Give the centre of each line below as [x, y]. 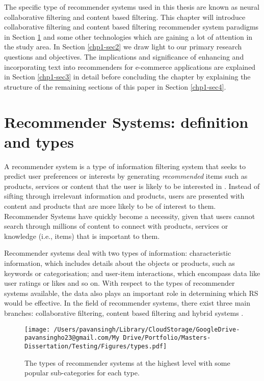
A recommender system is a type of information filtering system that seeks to [125, 166]
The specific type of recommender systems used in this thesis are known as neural [132, 7]
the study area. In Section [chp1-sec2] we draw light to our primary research [123, 47]
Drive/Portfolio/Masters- [167, 338]
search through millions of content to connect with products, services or [116, 226]
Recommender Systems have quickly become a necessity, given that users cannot [130, 216]
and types [39, 141]
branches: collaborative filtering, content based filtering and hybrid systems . [124, 312]
